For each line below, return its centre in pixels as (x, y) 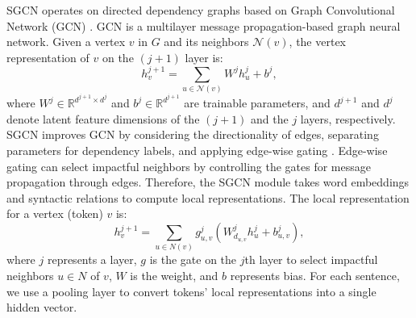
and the (270, 118)
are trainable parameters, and (257, 103)
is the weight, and (174, 275)
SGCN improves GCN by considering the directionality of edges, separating (193, 134)
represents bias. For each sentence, (315, 275)
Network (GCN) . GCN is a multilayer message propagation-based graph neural (204, 25)
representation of (48, 57)
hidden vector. (42, 307)
